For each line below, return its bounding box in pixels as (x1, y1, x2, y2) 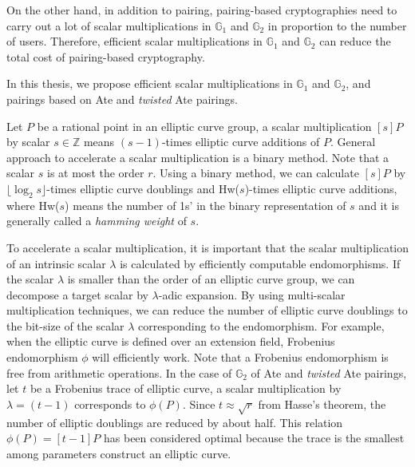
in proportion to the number (267, 17, 407, 34)
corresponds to (74, 395, 146, 412)
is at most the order (47, 164, 144, 181)
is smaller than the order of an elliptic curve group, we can (67, 271, 355, 287)
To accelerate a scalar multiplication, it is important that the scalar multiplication (6, 239, 409, 255)
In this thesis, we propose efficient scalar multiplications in (6, 75, 293, 92)
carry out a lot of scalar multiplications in (6, 17, 211, 34)
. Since (182, 395, 215, 412)
